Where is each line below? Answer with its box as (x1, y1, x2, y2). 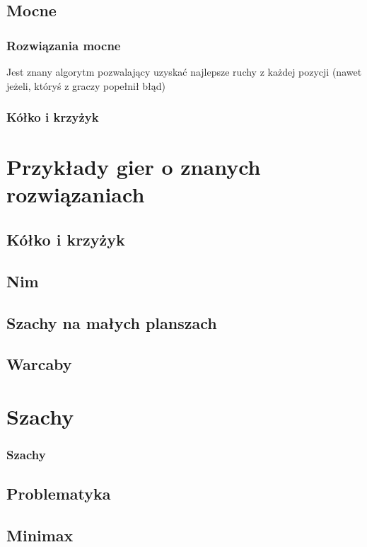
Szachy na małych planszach (6, 311, 217, 333)
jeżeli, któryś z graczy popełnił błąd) (6, 78, 166, 93)
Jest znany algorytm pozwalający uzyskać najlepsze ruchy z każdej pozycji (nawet (6, 64, 362, 79)
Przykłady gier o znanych (6, 152, 261, 181)
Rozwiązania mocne (6, 36, 121, 54)
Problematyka (6, 483, 111, 505)
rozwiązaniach (6, 180, 145, 209)
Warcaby (6, 353, 72, 375)
